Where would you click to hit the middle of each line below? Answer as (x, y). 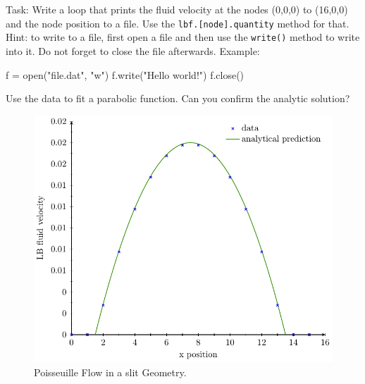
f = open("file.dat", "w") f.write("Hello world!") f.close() (125, 74)
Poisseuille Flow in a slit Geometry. (110, 372)
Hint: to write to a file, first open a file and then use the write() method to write (183, 37)
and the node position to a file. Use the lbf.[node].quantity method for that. (178, 23)
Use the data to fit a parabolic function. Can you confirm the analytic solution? (178, 98)
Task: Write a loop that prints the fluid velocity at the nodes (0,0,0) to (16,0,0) (177, 9)
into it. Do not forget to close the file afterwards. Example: (133, 50)
